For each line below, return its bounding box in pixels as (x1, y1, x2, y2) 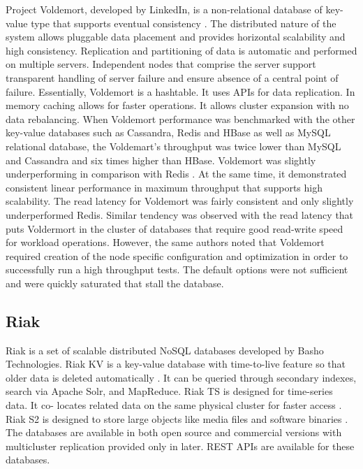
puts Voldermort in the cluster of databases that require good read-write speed (6, 221, 343, 236)
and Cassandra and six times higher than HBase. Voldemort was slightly (6, 152, 316, 167)
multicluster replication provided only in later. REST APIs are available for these (6, 438, 355, 453)
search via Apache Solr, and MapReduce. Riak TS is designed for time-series (6, 384, 333, 398)
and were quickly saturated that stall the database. (6, 275, 224, 290)
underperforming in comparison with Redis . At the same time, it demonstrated (6, 166, 347, 181)
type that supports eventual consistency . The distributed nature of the (31, 15, 336, 30)
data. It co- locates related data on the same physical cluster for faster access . (6, 398, 342, 412)
